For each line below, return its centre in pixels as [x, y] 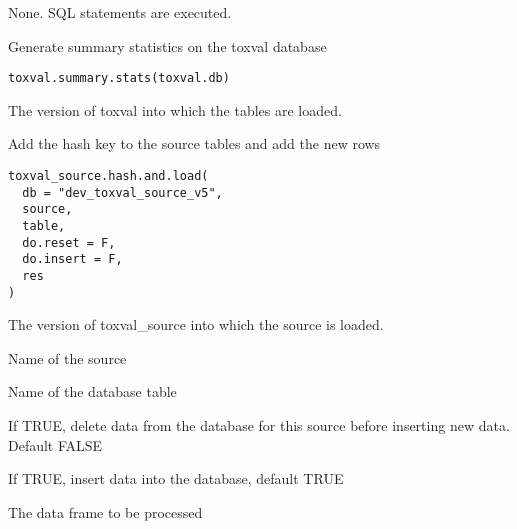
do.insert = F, [72, 259]
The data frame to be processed [105, 511]
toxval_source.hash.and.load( [108, 176]
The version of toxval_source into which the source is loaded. [196, 324]
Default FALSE [55, 444]
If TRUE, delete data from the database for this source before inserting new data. [259, 425]
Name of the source [67, 357]
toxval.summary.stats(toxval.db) [119, 78]
